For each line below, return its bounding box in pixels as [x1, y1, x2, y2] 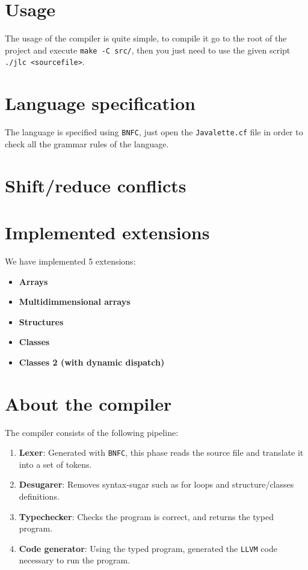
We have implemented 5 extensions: [5, 254, 136, 267]
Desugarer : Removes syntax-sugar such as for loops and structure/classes [19, 478, 294, 491]
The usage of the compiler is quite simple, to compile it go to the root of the [5, 32, 287, 44]
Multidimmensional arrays [19, 295, 131, 308]
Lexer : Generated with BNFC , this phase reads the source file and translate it [19, 446, 304, 459]
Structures [19, 315, 64, 328]
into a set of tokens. [19, 458, 92, 470]
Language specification [5, 91, 196, 115]
